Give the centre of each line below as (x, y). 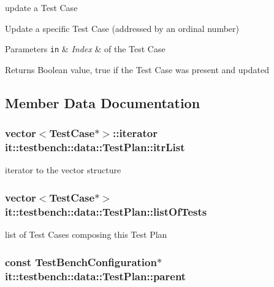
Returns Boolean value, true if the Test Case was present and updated (137, 69)
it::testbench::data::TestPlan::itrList (95, 147)
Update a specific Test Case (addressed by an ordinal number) (122, 28)
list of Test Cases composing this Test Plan (86, 234)
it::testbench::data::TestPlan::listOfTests (106, 211)
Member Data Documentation (103, 102)
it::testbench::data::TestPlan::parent (96, 276)
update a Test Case (41, 7)
